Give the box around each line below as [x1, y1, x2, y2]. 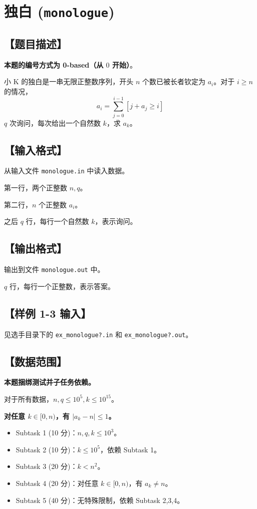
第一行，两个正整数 [4, 182, 67, 193]
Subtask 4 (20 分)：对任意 [16, 477, 99, 488]
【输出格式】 [4, 240, 67, 256]
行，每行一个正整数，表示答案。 [9, 281, 115, 291]
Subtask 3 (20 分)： [16, 461, 78, 471]
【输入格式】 [4, 142, 67, 157]
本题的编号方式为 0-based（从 [4, 59, 104, 70]
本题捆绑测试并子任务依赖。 [4, 377, 95, 387]
